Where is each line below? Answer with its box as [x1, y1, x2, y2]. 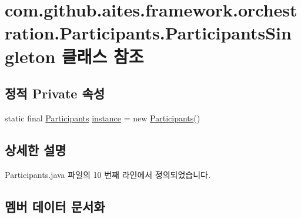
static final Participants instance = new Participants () [5, 111, 200, 124]
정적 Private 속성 [5, 84, 105, 103]
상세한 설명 [5, 140, 66, 158]
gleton [5, 44, 56, 68]
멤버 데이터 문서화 [5, 197, 105, 215]
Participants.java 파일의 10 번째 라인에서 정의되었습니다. [5, 168, 210, 180]
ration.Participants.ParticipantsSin [5, 21, 292, 45]
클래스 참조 [62, 44, 144, 68]
